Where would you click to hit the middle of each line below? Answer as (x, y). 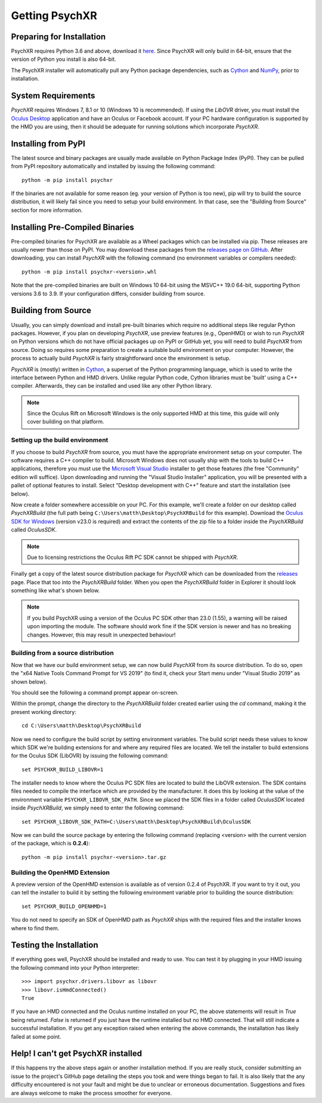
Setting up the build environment (60, 440)
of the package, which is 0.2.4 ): (51, 844)
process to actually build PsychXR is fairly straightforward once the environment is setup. (121, 359)
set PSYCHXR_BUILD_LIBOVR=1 (63, 769)
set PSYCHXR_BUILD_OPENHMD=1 (64, 906)
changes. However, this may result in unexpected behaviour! (101, 635)
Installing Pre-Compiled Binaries (72, 227)
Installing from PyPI (48, 143)
